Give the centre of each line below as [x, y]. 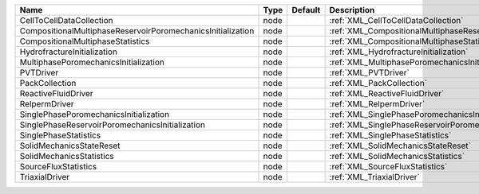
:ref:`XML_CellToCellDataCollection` [396, 20]
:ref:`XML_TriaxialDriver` [375, 177]
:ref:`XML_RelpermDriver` [377, 104]
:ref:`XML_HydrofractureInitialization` [399, 52]
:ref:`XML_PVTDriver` [370, 73]
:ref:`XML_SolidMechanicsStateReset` [400, 145]
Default [306, 10]
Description [352, 10]
